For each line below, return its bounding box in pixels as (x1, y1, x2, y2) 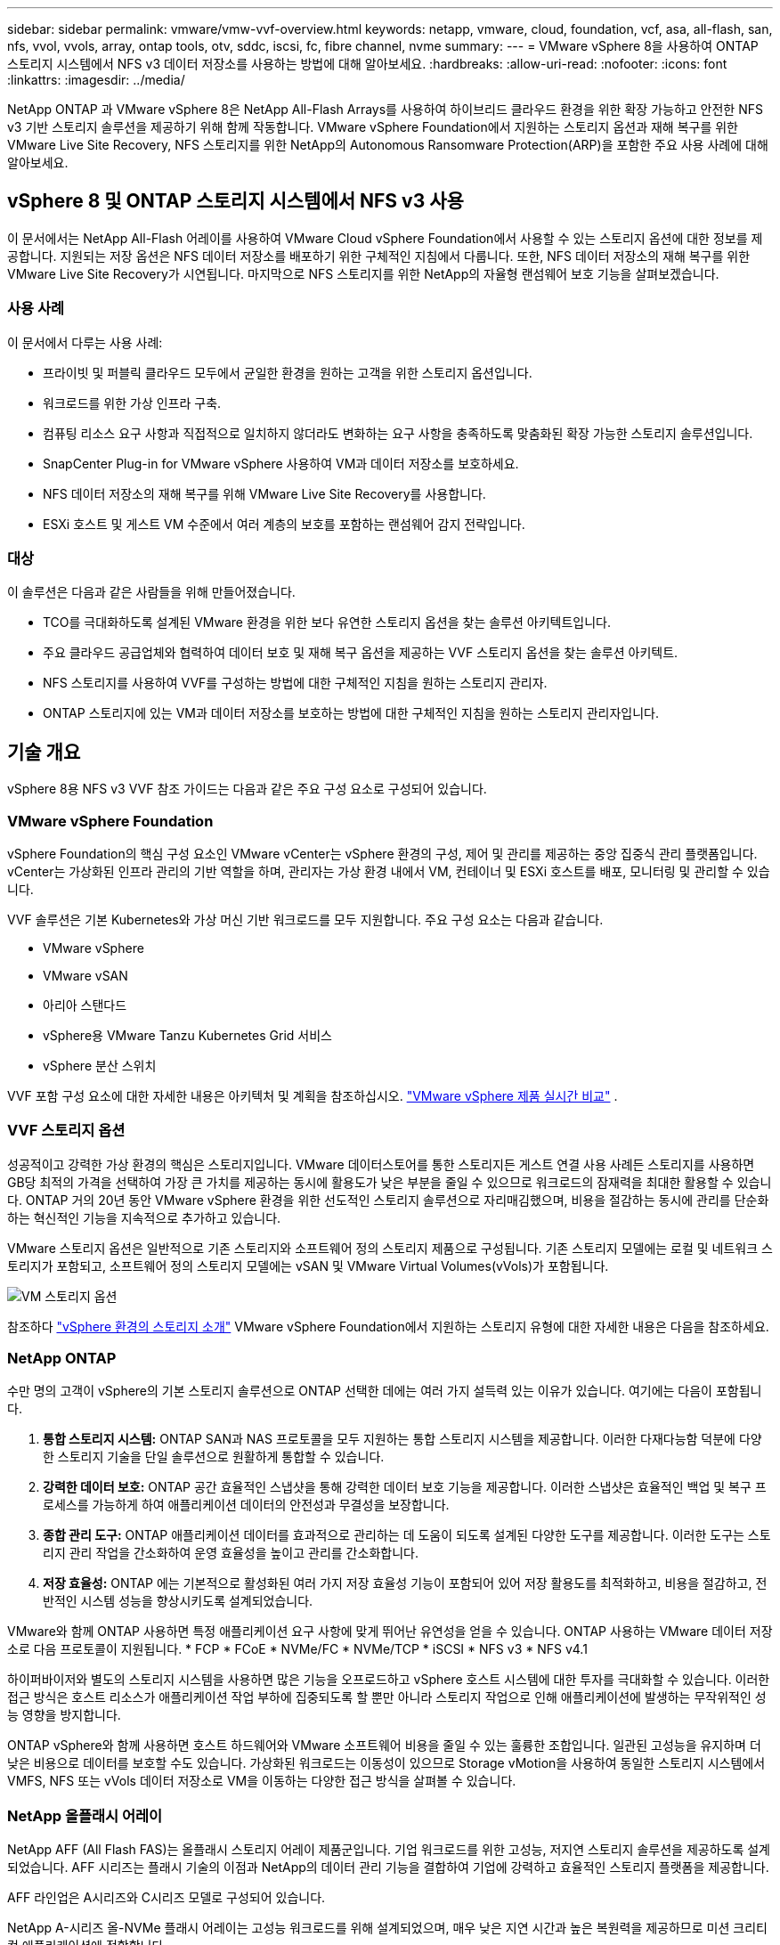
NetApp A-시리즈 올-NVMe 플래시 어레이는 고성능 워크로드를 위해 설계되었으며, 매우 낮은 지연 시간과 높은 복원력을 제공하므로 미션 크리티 (7, 1920, 768, 1936)
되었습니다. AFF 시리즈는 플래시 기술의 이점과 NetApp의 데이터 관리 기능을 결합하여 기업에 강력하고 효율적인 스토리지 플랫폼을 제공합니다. (7, 1860, 769, 1876)
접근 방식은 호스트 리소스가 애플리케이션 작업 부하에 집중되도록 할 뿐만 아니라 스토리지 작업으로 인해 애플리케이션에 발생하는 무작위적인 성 (7, 1689, 767, 1705)
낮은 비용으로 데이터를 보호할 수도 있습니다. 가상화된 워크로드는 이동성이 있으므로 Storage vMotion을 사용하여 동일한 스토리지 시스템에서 (7, 1755, 766, 1771)
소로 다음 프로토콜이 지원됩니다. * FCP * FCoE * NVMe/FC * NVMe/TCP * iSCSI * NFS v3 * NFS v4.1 (7, 1641, 588, 1657)
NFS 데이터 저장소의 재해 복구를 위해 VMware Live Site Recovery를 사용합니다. (43, 485, 486, 501)
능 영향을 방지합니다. (7, 1707, 121, 1723)
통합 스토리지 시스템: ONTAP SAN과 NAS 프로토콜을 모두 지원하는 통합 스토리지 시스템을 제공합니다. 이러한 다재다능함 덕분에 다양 (43, 1431, 762, 1447)
